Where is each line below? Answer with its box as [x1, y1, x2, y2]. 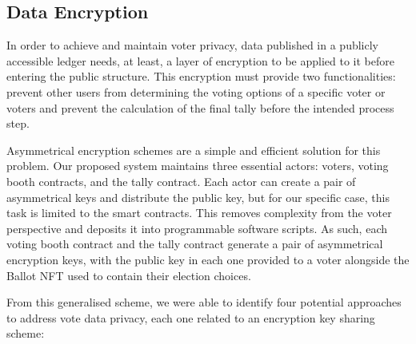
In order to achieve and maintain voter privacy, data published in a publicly [6, 37, 379, 53]
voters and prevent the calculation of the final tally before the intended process [6, 99, 394, 116]
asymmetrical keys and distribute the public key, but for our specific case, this [6, 188, 390, 205]
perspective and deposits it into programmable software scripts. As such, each [6, 219, 387, 236]
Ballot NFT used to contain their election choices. [6, 267, 251, 283]
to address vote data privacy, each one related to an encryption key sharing [6, 309, 375, 326]
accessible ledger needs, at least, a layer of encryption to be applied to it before [6, 52, 394, 69]
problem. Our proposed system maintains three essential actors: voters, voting [6, 157, 389, 174]
